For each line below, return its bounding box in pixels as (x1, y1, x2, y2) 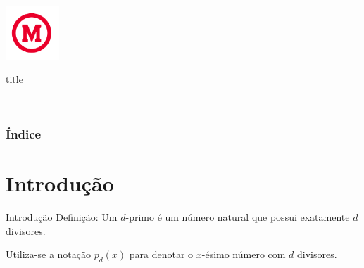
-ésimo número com (201, 247, 286, 262)
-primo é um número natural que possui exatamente (125, 210, 350, 224)
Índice (6, 125, 42, 143)
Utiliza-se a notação (6, 247, 92, 262)
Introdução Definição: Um (6, 210, 118, 224)
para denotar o (129, 247, 194, 262)
